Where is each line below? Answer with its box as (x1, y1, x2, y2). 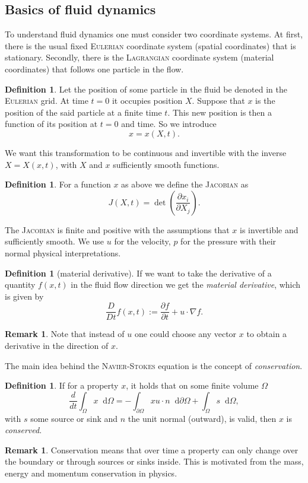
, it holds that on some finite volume (126, 379, 259, 392)
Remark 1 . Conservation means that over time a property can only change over (5, 443, 299, 456)
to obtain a (246, 328, 287, 340)
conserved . (5, 424, 42, 436)
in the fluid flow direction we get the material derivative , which (71, 278, 301, 291)
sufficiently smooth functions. (113, 158, 220, 170)
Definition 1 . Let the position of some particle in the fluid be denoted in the (5, 82, 288, 95)
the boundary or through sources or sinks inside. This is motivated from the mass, (5, 455, 304, 468)
